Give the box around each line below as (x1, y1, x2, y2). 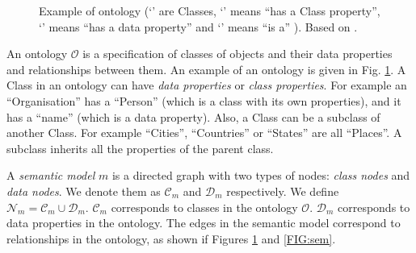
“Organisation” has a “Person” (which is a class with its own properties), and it (6, 92, 401, 109)
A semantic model (6, 167, 95, 184)
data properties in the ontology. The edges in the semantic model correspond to (6, 214, 401, 231)
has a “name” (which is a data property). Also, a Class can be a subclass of (6, 108, 380, 125)
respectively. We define (226, 182, 339, 199)
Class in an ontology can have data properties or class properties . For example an (6, 77, 407, 93)
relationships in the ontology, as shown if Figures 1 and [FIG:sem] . (6, 230, 336, 247)
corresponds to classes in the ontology (111, 198, 298, 215)
